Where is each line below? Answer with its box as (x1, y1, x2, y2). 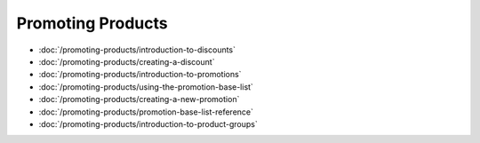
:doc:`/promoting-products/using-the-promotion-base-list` (38, 81, 253, 92)
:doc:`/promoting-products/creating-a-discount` (38, 56, 215, 67)
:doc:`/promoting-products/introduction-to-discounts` (38, 44, 236, 55)
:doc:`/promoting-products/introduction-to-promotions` (38, 69, 242, 80)
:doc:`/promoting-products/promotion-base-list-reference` (38, 107, 253, 117)
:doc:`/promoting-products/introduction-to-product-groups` (38, 118, 258, 129)
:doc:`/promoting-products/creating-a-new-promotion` (38, 94, 240, 105)
